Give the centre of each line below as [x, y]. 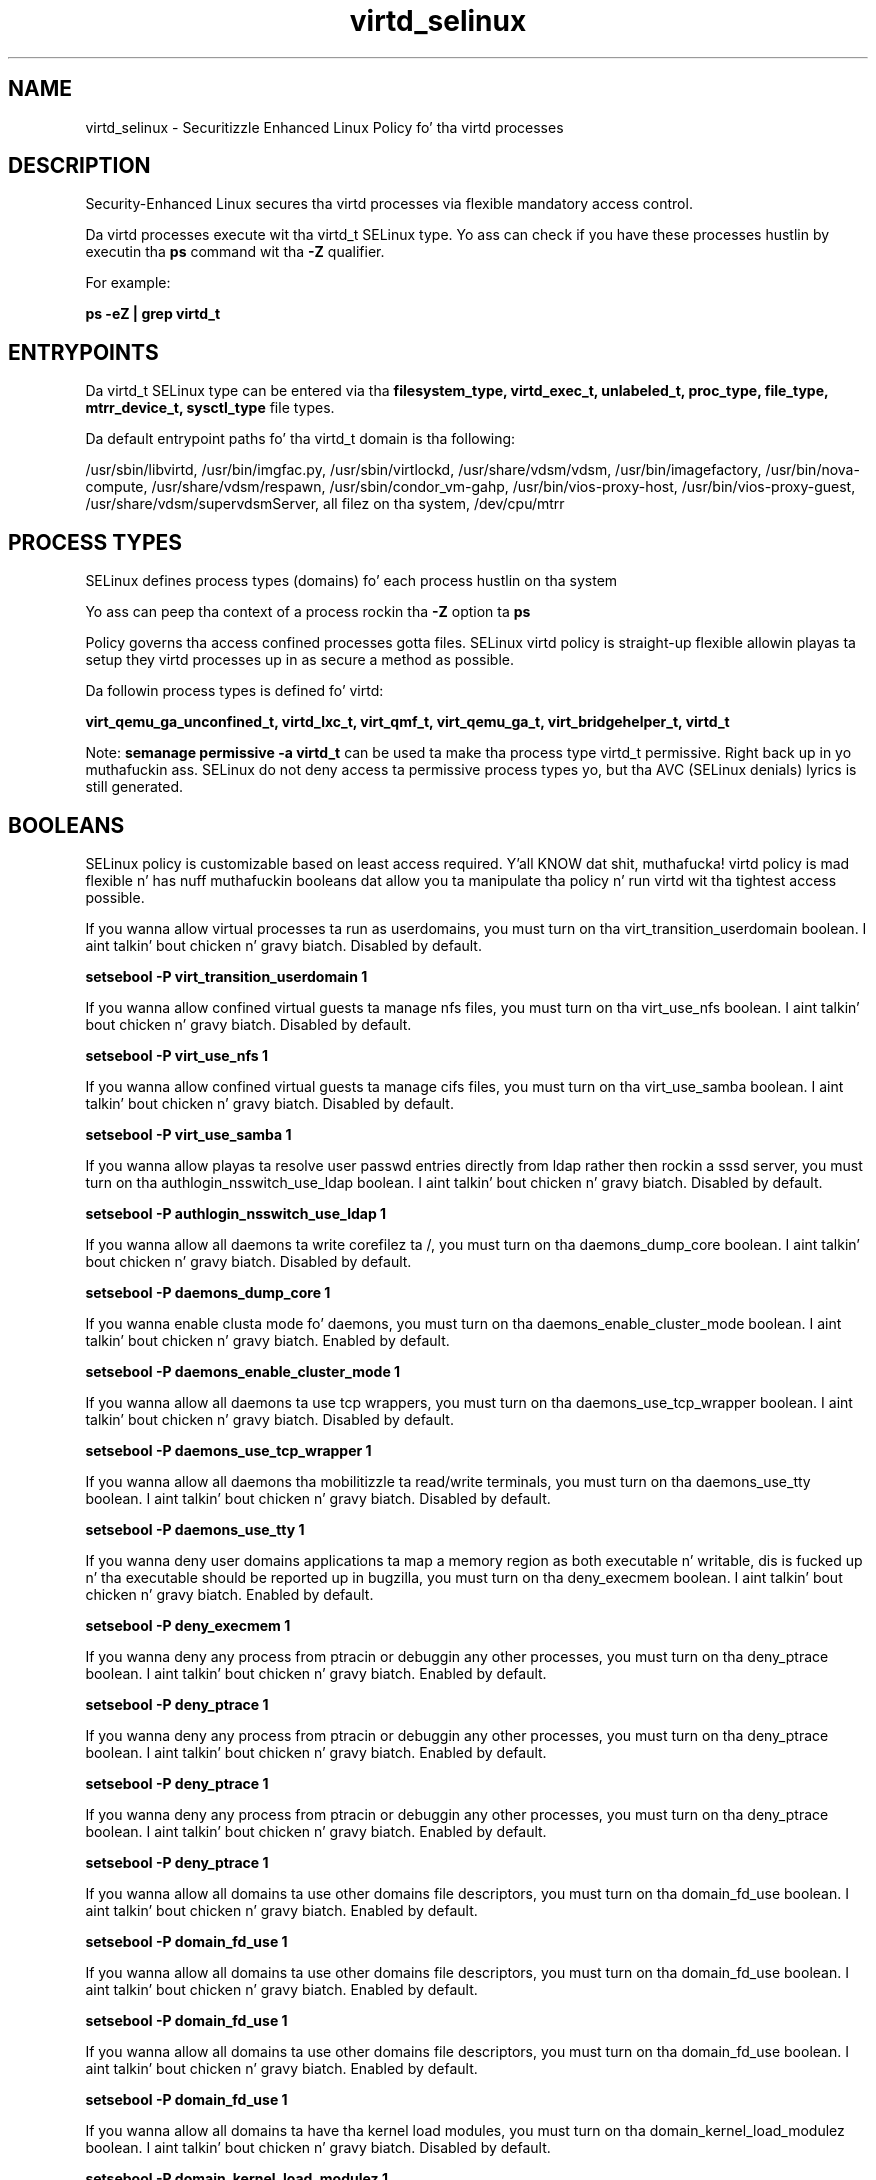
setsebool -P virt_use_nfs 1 [177, 1055]
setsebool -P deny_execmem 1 [188, 1625]
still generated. [134, 787]
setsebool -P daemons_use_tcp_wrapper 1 [228, 1450]
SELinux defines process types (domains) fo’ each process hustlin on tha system [351, 581]
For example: [128, 283]
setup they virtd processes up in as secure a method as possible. [300, 660]
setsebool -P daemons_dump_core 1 [208, 1292]
